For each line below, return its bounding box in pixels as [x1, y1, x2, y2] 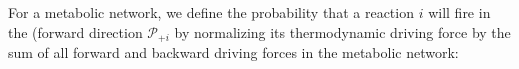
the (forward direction [8, 21, 143, 42]
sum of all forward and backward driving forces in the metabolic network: [8, 42, 459, 63]
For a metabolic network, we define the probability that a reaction [8, 2, 414, 22]
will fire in [428, 2, 491, 22]
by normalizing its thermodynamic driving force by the [174, 21, 511, 42]
